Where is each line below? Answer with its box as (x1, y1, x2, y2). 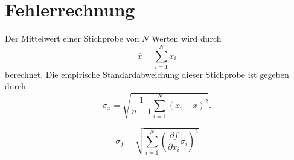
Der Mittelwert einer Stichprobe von (5, 32, 139, 45)
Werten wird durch (152, 32, 222, 45)
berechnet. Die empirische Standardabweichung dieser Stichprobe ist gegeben (5, 68, 289, 80)
